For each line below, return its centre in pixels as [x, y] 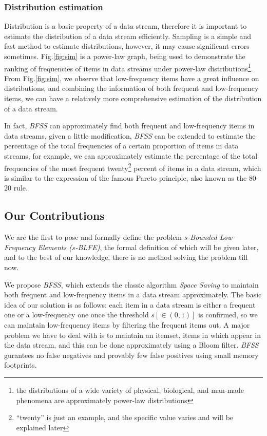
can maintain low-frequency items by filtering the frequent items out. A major [127, 324]
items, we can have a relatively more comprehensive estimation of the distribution [133, 98]
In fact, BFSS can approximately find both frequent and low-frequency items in [129, 126]
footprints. [21, 365]
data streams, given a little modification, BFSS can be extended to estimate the [130, 135]
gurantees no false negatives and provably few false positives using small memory [131, 355]
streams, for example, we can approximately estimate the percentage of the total [131, 156]
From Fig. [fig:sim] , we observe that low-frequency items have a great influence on [132, 78]
